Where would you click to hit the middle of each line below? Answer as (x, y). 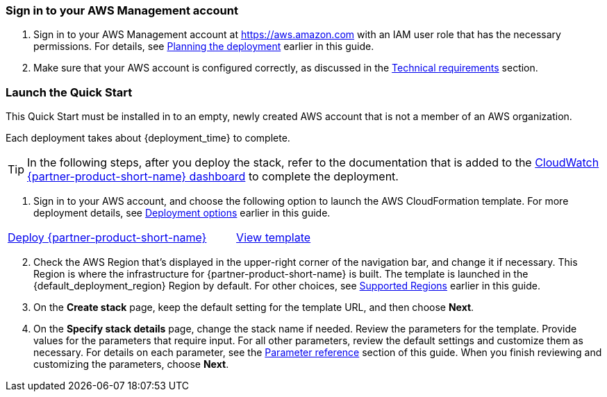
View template (274, 238)
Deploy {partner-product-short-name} (107, 238)
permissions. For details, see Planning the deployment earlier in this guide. (204, 47)
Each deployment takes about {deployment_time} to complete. (148, 138)
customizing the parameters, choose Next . (131, 364)
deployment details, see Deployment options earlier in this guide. (182, 213)
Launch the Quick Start (69, 92)
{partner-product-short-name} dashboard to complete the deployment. (213, 177)
